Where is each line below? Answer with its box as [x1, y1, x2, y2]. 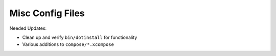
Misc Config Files [9, 8, 85, 19]
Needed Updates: [9, 25, 47, 31]
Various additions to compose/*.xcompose [22, 41, 114, 47]
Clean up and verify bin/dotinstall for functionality [22, 34, 137, 40]
